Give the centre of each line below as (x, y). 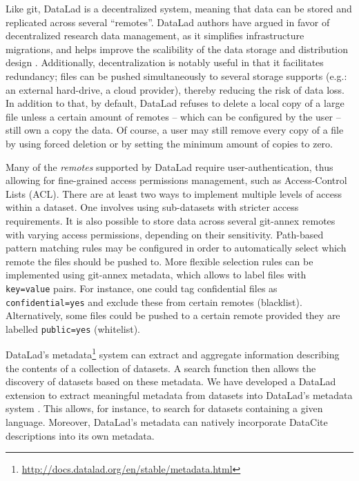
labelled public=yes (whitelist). (73, 328)
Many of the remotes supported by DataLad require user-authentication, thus (169, 166)
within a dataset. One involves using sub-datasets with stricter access (152, 207)
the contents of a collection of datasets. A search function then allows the (161, 368)
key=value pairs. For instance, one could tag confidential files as (142, 288)
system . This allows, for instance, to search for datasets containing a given (164, 408)
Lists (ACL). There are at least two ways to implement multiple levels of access (174, 193)
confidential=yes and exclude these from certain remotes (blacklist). (154, 301)
